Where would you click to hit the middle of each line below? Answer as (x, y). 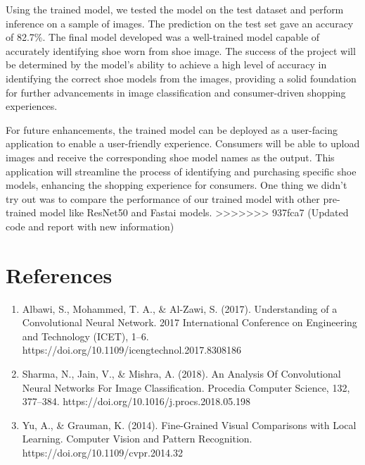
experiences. (32, 106)
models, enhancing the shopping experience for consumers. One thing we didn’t (177, 185)
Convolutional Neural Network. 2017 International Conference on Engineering (190, 322)
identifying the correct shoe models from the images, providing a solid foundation (181, 78)
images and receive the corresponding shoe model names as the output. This (170, 157)
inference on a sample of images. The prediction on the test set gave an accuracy (180, 23)
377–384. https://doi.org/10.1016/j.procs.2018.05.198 (136, 401)
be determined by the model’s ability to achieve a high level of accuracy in (166, 64)
